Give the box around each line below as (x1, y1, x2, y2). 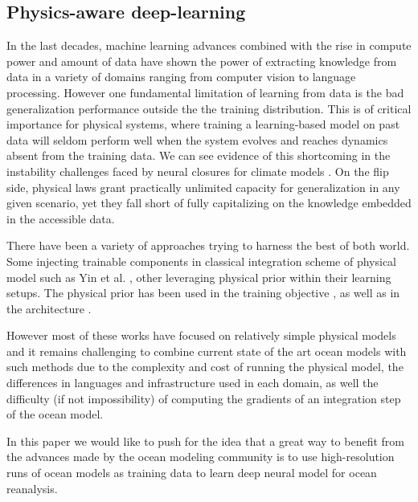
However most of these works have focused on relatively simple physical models (6, 327, 396, 344)
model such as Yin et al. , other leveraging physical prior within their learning (6, 268, 391, 285)
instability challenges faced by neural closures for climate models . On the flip (6, 162, 389, 179)
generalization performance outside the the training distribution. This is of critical (6, 100, 412, 116)
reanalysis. (6, 480, 58, 496)
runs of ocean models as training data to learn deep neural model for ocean (6, 464, 377, 481)
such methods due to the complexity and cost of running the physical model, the (6, 358, 404, 375)
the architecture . (6, 300, 92, 316)
